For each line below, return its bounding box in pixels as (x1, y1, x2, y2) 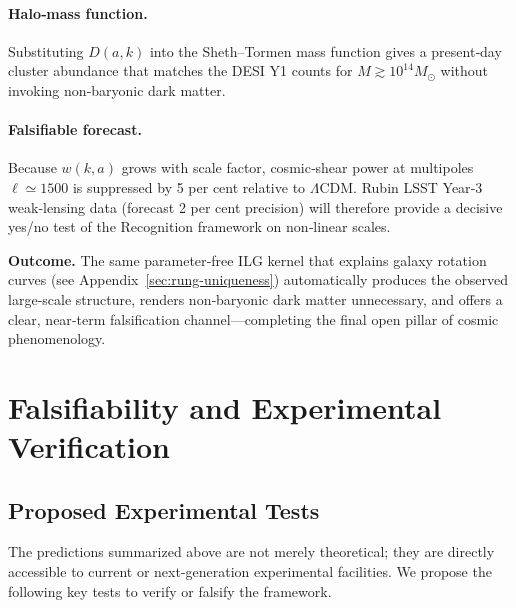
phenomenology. (8, 328, 106, 349)
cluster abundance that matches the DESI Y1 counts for (8, 60, 353, 81)
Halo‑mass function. (8, 2, 148, 23)
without (440, 60, 489, 81)
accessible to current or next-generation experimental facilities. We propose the (8, 561, 492, 582)
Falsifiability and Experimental (8, 386, 442, 427)
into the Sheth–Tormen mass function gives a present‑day (149, 40, 502, 61)
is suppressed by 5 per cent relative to (72, 176, 306, 197)
